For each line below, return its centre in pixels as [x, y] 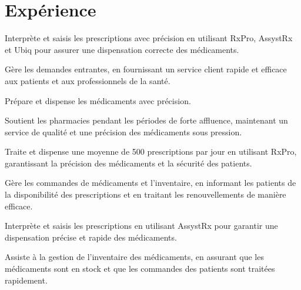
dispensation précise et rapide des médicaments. [91, 237]
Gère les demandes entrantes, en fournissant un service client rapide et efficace [146, 69]
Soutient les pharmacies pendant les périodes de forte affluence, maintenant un [146, 120]
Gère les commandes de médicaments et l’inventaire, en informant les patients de [150, 183]
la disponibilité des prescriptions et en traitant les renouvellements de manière [146, 194]
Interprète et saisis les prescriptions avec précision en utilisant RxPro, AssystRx [149, 38]
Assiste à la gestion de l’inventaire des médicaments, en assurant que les [134, 257]
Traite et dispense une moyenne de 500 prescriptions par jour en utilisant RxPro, [151, 151]
